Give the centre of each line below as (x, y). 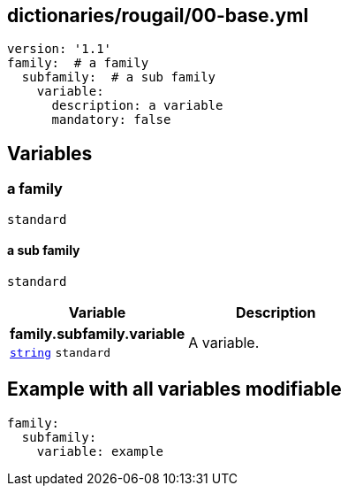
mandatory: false (111, 120)
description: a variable (137, 106)
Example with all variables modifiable (174, 389)
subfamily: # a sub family (119, 77)
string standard (61, 352)
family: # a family (78, 63)
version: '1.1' (60, 49)
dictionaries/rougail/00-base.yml (158, 15)
